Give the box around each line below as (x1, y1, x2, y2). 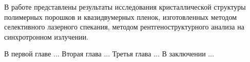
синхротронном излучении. (4, 31, 89, 42)
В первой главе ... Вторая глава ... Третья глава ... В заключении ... (4, 48, 215, 59)
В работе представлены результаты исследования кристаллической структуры (4, 2, 246, 12)
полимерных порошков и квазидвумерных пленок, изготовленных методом (4, 11, 237, 22)
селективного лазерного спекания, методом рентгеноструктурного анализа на (4, 21, 244, 32)
